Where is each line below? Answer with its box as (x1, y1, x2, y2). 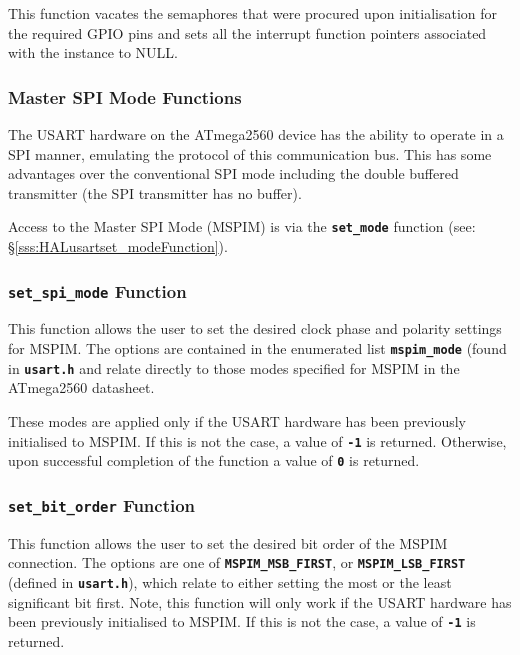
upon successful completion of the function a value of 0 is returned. (8, 450, 420, 471)
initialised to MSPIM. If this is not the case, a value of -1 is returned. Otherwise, (8, 430, 507, 451)
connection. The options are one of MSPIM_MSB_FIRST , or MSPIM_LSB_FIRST (8, 552, 466, 573)
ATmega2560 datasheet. (8, 377, 155, 398)
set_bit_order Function (8, 492, 196, 517)
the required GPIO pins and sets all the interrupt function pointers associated (8, 22, 487, 43)
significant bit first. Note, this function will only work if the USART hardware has (8, 591, 512, 612)
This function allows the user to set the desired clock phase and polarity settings (8, 318, 502, 339)
